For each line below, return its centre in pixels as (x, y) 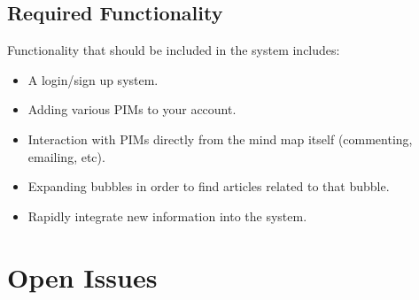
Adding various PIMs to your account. (132, 109)
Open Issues (82, 277)
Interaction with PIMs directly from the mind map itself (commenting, (220, 138)
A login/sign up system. (93, 79)
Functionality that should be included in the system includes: (174, 50)
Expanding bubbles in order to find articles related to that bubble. (209, 186)
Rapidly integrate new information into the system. (167, 215)
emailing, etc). (66, 156)
